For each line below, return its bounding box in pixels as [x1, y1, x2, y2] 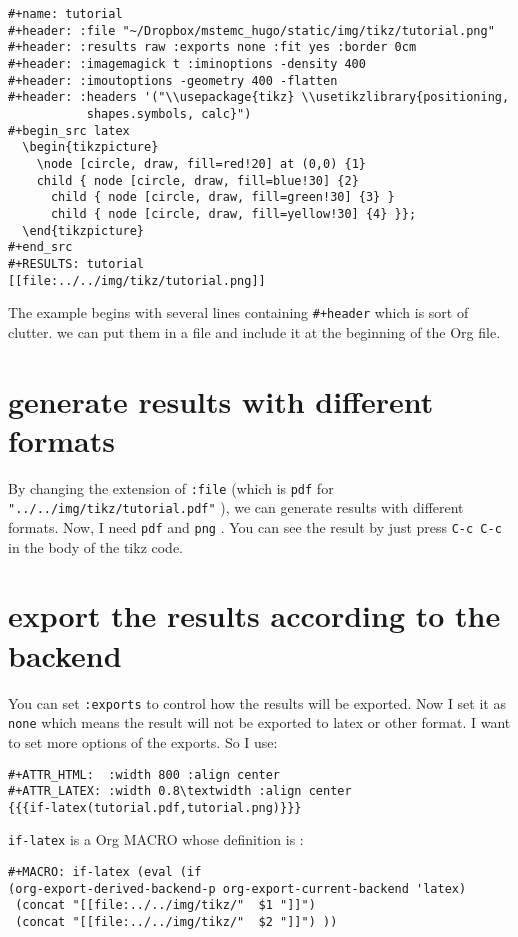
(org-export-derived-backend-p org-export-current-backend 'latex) [8, 881, 467, 896]
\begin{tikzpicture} [22, 140, 159, 155]
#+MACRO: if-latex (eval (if [8, 865, 202, 880]
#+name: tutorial [8, 7, 123, 21]
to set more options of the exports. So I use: [8, 731, 278, 752]
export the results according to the [8, 595, 501, 636]
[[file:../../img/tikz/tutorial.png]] [8, 273, 266, 288]
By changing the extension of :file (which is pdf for [8, 477, 334, 498]
